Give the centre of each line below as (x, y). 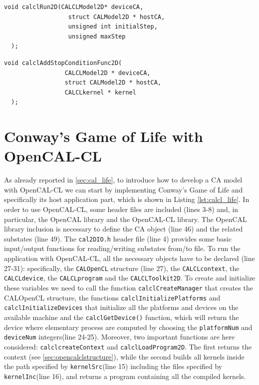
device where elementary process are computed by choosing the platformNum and (128, 327)
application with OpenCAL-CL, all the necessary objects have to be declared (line (129, 258)
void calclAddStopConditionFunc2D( (63, 63)
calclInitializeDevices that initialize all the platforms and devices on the (121, 307)
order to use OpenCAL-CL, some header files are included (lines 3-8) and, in (121, 209)
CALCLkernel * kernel (100, 92)
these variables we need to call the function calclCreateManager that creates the (129, 287)
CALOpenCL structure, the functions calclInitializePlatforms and (112, 297)
